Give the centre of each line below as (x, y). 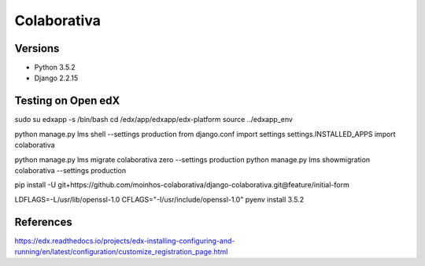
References (43, 222)
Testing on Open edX (67, 101)
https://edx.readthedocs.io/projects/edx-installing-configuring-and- (125, 241)
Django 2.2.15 (56, 78)
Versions (37, 48)
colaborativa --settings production (70, 170)
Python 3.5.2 (55, 68)
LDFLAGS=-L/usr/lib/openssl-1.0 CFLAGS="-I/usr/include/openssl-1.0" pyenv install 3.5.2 (159, 199)
